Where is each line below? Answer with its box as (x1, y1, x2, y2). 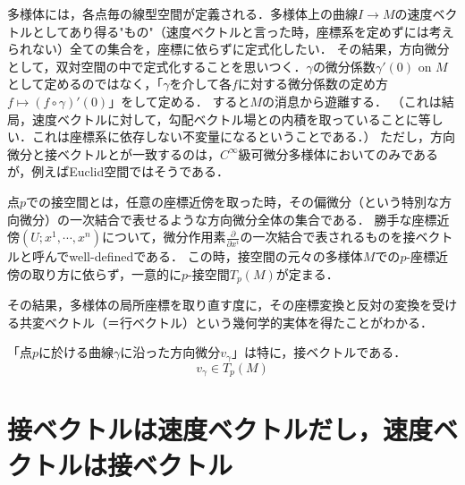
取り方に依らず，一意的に (31, 264, 182, 283)
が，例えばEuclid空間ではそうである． (7, 162, 230, 181)
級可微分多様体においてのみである (238, 144, 439, 163)
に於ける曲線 (38, 343, 114, 362)
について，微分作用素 (102, 227, 226, 246)
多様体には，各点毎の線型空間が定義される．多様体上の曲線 (7, 4, 358, 22)
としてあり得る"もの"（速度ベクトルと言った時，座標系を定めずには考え (31, 21, 454, 40)
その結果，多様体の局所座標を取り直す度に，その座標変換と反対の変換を (7, 295, 433, 314)
